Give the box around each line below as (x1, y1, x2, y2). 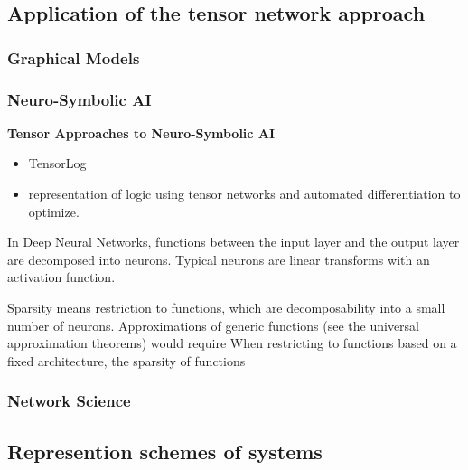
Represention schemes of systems (7, 437, 323, 465)
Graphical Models (7, 46, 140, 69)
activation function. (7, 268, 116, 287)
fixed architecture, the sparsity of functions (7, 351, 246, 370)
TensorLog (28, 154, 87, 173)
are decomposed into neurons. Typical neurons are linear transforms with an (7, 249, 430, 268)
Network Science (7, 390, 131, 412)
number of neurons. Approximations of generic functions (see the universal (7, 315, 419, 334)
